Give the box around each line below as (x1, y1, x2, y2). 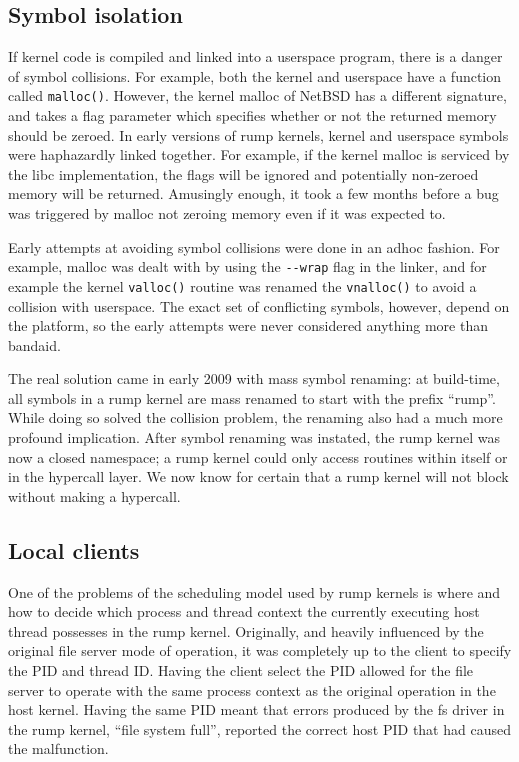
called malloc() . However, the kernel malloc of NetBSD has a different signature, (8, 85, 507, 106)
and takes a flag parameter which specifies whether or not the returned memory (8, 105, 497, 126)
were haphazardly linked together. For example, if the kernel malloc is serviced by (8, 144, 510, 165)
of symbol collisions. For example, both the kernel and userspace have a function (8, 65, 502, 86)
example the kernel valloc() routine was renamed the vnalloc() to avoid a (8, 275, 477, 296)
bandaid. (8, 334, 61, 355)
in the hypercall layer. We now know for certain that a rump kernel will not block (8, 466, 509, 487)
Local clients (8, 534, 140, 565)
